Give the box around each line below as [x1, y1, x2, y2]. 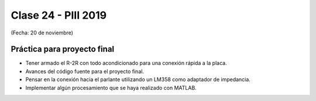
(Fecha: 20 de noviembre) [11, 29, 73, 36]
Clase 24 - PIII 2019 [11, 9, 107, 22]
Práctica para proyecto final [11, 44, 115, 54]
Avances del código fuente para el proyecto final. [25, 68, 145, 75]
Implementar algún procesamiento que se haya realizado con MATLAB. [25, 84, 197, 91]
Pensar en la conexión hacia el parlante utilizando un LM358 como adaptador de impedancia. [25, 76, 251, 83]
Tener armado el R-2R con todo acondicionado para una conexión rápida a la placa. [25, 60, 228, 67]
